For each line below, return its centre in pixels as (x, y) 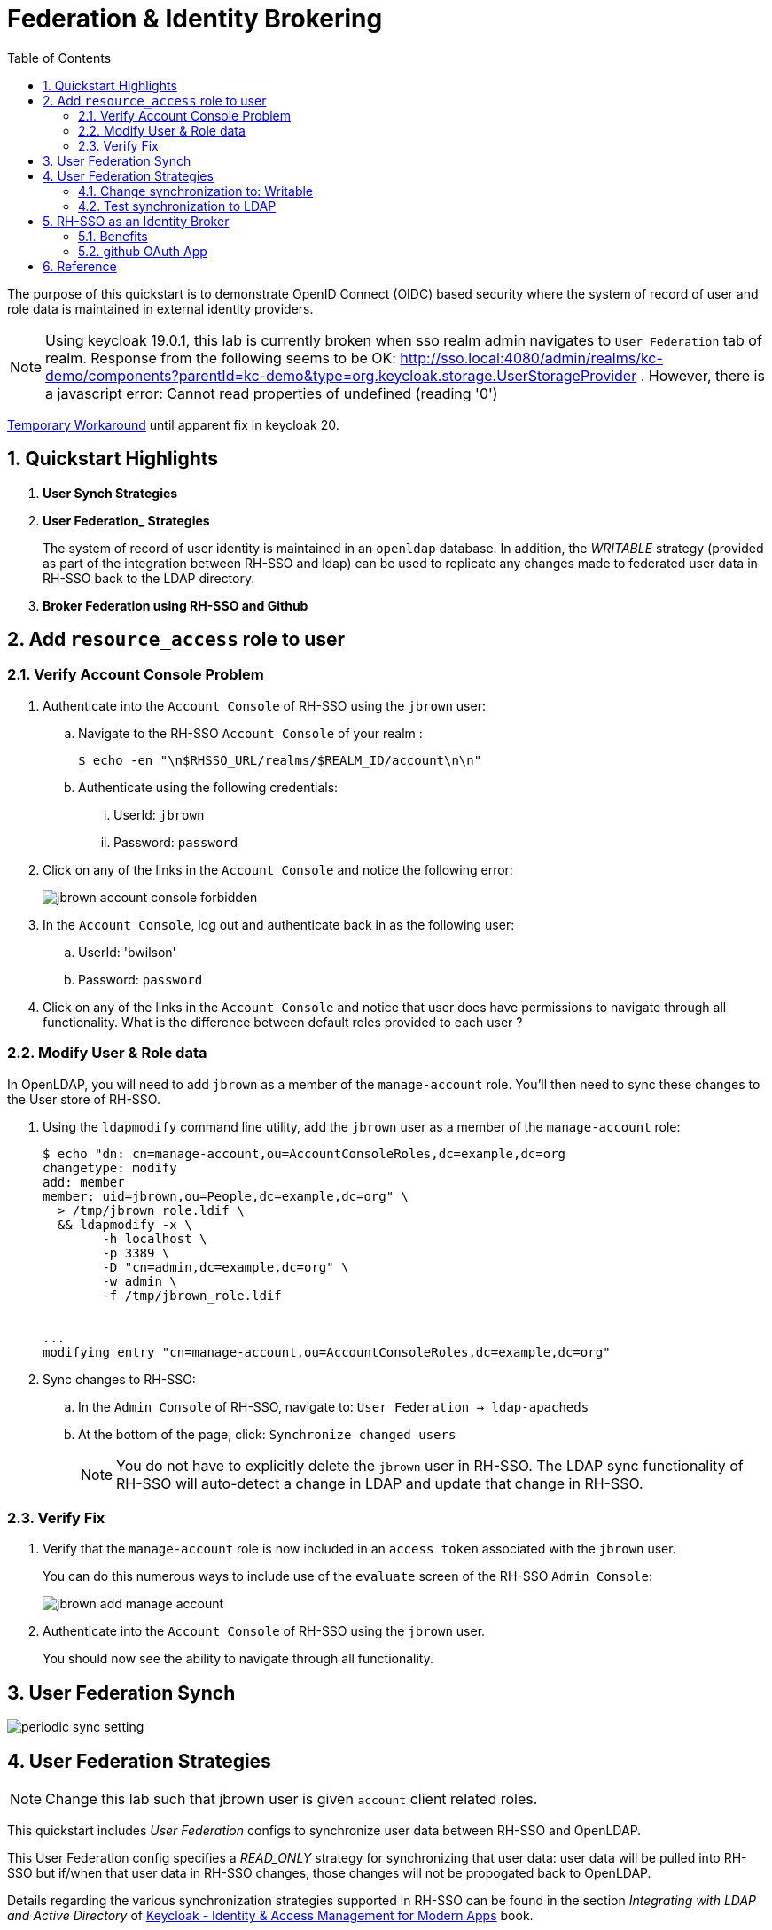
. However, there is (702, 375)
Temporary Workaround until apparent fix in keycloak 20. (173, 424)
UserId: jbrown (159, 814)
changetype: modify (110, 1167)
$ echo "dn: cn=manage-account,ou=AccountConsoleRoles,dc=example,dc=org (304, 1153)
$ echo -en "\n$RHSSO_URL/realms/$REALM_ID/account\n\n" (280, 760)
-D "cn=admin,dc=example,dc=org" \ (226, 1267)
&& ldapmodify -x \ (125, 1224)
